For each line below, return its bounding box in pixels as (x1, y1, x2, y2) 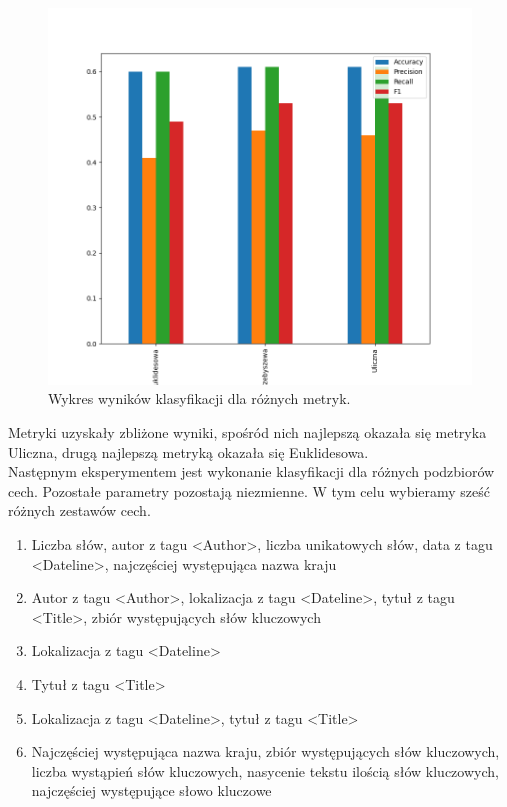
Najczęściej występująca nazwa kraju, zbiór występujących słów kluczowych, (31, 741, 500, 762)
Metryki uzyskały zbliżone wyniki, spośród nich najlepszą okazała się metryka (8, 422, 487, 443)
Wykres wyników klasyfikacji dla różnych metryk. (48, 388, 351, 409)
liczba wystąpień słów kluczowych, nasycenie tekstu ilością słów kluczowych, (31, 760, 499, 781)
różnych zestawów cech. (8, 500, 151, 521)
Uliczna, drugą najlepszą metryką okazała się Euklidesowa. (8, 441, 369, 462)
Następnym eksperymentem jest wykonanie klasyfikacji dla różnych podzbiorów (8, 461, 495, 482)
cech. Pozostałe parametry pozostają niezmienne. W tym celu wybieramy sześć (8, 480, 491, 501)
